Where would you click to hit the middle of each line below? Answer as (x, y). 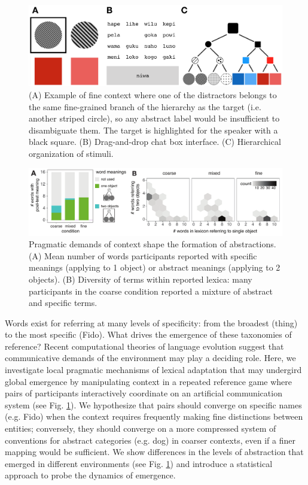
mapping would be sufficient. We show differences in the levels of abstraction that (154, 452)
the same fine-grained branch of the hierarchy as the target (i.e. (145, 106)
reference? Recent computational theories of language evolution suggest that (144, 346)
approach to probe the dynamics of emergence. (90, 475)
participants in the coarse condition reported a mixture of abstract (151, 291)
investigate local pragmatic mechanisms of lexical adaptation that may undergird (153, 370)
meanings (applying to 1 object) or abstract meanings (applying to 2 (155, 267)
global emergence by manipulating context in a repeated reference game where (149, 381)
